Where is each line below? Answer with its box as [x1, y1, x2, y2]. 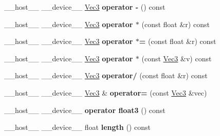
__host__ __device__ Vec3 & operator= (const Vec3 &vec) [4, 87, 207, 98]
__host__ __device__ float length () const [4, 122, 151, 132]
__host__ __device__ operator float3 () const [4, 104, 166, 115]
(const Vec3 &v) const [141, 53, 212, 63]
